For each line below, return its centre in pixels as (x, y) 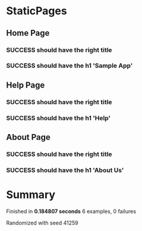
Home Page (28, 33)
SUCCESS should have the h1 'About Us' (65, 170)
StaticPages (37, 11)
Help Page (26, 85)
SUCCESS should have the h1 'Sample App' (70, 65)
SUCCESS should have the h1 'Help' (59, 118)
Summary (31, 195)
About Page (28, 137)
